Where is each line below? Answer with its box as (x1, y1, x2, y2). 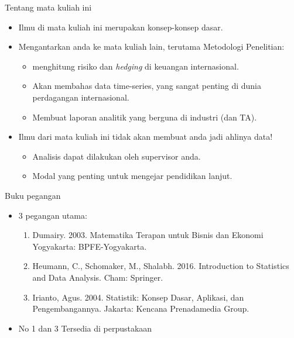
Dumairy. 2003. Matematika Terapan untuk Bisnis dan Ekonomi (32, 229, 264, 241)
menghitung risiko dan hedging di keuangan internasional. (32, 60, 239, 72)
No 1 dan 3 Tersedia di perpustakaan (18, 322, 152, 334)
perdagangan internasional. (32, 91, 129, 103)
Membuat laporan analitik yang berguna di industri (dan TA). (32, 111, 257, 123)
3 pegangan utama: (18, 209, 87, 221)
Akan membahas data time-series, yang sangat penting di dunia (32, 80, 261, 92)
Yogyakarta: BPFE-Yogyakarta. (32, 240, 147, 252)
